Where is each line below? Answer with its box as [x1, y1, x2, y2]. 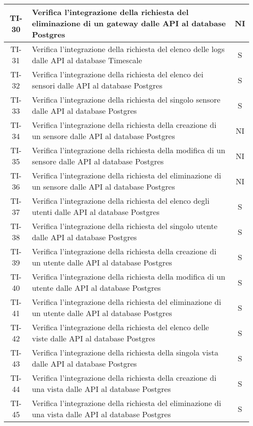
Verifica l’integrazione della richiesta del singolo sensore [32, 94, 220, 105]
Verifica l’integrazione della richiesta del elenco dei [32, 69, 203, 80]
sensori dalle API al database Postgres [32, 80, 163, 91]
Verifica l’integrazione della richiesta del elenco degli [32, 195, 210, 206]
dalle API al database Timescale [32, 54, 142, 66]
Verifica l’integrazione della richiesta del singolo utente [32, 220, 217, 231]
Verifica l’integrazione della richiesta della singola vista [32, 347, 218, 358]
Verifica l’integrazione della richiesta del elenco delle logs [32, 43, 225, 54]
